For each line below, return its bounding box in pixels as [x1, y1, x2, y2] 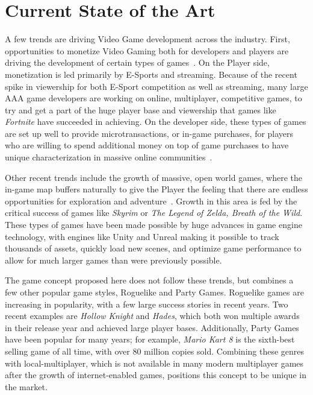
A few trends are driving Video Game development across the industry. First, [5, 33, 290, 45]
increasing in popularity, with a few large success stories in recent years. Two [5, 297, 288, 310]
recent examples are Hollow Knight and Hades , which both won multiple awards [5, 309, 300, 322]
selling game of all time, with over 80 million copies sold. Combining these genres [5, 344, 305, 357]
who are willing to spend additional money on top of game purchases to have [5, 139, 289, 151]
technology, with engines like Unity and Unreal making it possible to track [5, 230, 279, 242]
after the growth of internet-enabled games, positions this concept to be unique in [5, 368, 306, 381]
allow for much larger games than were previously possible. [5, 253, 222, 266]
